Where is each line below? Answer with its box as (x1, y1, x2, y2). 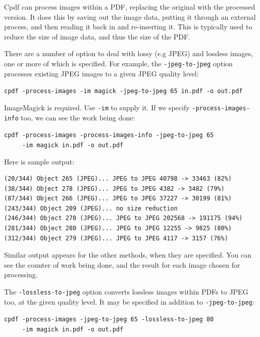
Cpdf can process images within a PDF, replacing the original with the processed (4, 2, 255, 12)
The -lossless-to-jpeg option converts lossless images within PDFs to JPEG (4, 286, 248, 297)
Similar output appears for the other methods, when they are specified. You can (4, 249, 252, 260)
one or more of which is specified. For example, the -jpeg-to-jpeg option (4, 58, 233, 68)
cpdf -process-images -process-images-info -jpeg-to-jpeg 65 (4, 132, 214, 139)
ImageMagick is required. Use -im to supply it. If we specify (4, 102, 190, 112)
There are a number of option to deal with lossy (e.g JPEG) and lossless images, (4, 48, 253, 59)
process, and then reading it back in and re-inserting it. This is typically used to (4, 21, 252, 32)
